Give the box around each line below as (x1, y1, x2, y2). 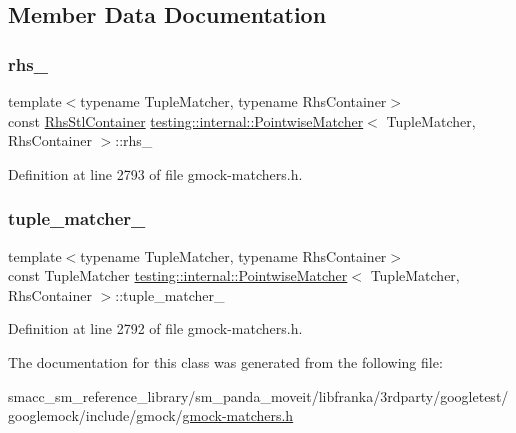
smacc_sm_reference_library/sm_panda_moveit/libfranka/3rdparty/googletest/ (8, 385, 509, 406)
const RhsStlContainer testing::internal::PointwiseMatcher (8, 110, 364, 131)
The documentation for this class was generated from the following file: (8, 351, 443, 372)
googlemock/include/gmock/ (8, 405, 183, 426)
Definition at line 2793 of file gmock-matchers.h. (8, 163, 303, 184)
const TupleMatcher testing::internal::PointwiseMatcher (8, 265, 348, 286)
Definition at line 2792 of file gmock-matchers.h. (8, 318, 303, 339)
